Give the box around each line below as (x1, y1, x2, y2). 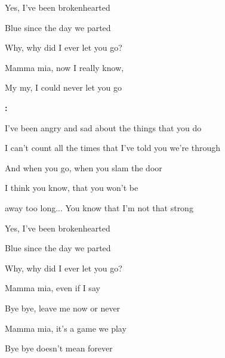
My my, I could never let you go (5, 81, 122, 94)
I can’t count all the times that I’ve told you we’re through (5, 141, 221, 154)
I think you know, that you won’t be (5, 181, 138, 194)
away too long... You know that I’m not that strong (5, 201, 193, 214)
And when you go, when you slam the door (5, 161, 162, 174)
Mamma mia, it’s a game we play (5, 322, 127, 334)
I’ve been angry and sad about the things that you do (5, 121, 202, 134)
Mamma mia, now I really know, (5, 61, 124, 73)
